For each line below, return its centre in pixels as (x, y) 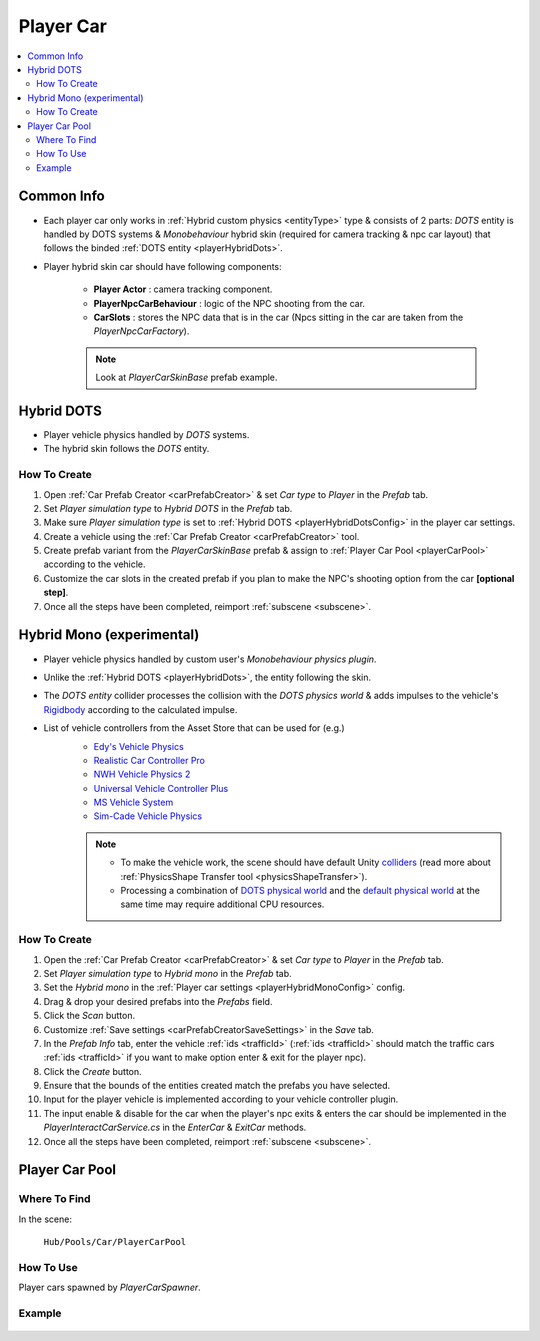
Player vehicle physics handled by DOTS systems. (146, 434)
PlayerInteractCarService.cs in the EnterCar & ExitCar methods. (175, 1127)
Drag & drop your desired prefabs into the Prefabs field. (158, 1001)
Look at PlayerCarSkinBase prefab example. (186, 377)
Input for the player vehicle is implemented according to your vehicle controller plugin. (221, 1099)
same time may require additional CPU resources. (222, 904)
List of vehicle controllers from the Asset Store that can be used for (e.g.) (194, 728)
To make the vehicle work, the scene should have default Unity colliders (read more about (306, 862)
